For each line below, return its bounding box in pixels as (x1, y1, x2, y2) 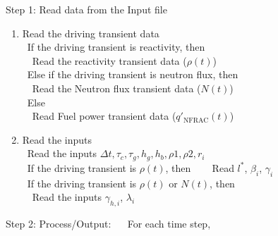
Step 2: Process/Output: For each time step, (6, 216, 211, 230)
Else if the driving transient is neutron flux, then (27, 67, 238, 82)
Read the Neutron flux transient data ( (32, 80, 201, 95)
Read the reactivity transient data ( (32, 53, 187, 68)
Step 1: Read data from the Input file (6, 2, 167, 16)
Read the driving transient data (22, 25, 159, 40)
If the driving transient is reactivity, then (27, 39, 205, 54)
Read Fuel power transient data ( (32, 108, 176, 123)
